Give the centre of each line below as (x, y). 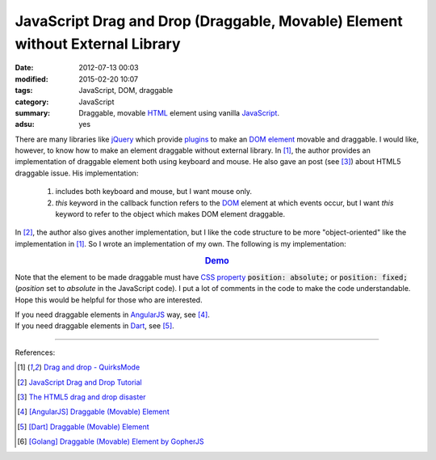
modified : (31, 79)
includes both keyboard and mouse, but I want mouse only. (153, 192)
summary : (33, 112)
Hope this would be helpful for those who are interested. (109, 300)
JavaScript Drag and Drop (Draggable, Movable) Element (209, 21)
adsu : (25, 124)
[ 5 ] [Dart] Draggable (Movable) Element (83, 426)
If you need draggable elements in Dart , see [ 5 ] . (95, 326)
